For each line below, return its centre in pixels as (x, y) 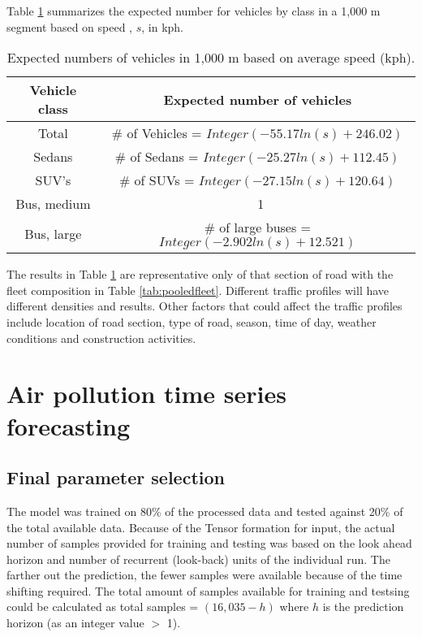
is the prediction (363, 607)
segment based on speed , (69, 26)
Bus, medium (53, 204)
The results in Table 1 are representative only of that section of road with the (200, 274)
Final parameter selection (116, 477)
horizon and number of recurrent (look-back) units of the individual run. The (198, 559)
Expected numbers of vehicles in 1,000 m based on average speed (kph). (211, 58)
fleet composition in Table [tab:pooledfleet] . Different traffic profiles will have (198, 290)
